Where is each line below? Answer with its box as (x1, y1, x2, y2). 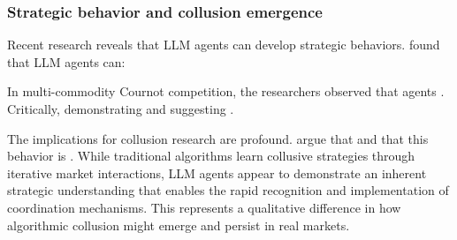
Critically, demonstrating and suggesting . (7, 100, 234, 117)
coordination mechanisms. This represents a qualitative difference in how (7, 198, 401, 216)
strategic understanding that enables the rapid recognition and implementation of (7, 181, 449, 199)
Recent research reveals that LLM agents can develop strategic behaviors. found (7, 35, 440, 54)
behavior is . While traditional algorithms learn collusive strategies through (7, 146, 415, 165)
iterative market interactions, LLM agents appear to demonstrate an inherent (7, 163, 427, 182)
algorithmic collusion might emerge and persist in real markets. (7, 215, 350, 234)
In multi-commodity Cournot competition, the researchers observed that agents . (7, 82, 445, 101)
